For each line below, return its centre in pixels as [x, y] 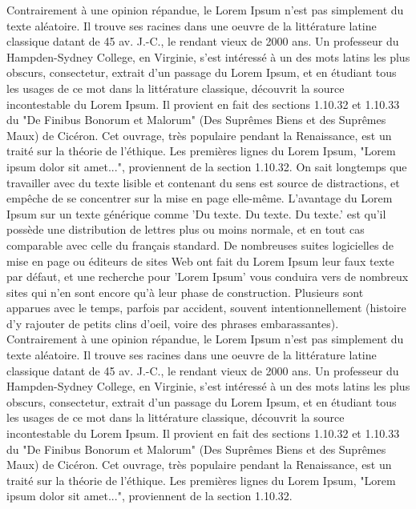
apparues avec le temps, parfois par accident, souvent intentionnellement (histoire [206, 308]
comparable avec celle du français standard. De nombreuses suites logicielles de [200, 244]
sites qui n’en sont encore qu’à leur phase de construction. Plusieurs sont [185, 292]
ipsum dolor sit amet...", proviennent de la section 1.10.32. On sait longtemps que [207, 166]
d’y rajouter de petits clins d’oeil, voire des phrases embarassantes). [173, 323]
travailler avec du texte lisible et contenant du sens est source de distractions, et [203, 182]
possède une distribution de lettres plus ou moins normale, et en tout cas [186, 229]
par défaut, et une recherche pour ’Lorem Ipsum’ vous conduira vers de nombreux [208, 277]
